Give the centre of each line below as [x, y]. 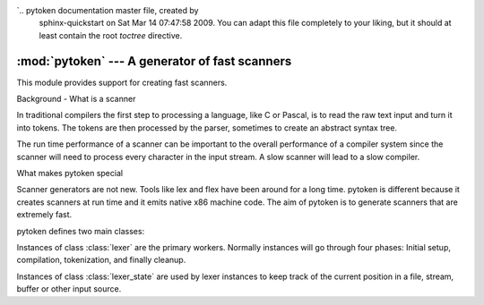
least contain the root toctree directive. [111, 35]
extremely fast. [44, 215]
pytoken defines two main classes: [81, 231]
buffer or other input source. [69, 289]
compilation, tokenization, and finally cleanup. [101, 260]
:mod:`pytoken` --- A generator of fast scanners [154, 61]
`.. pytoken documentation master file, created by [108, 10]
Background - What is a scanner [76, 99]
